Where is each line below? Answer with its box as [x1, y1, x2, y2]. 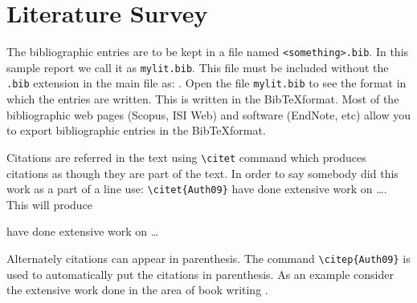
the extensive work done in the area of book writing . [6, 281, 268, 298]
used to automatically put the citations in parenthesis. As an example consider [6, 265, 394, 282]
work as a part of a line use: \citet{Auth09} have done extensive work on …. [6, 180, 387, 197]
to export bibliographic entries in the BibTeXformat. [6, 122, 266, 139]
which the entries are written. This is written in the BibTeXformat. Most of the [6, 91, 399, 107]
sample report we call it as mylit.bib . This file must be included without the [6, 59, 389, 75]
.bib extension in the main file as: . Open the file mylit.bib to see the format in [6, 75, 407, 91]
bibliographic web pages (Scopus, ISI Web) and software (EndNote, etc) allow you [6, 106, 411, 123]
